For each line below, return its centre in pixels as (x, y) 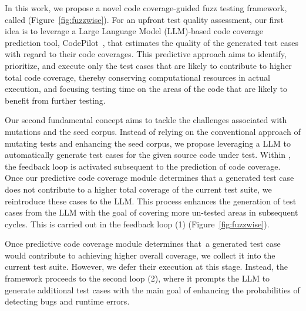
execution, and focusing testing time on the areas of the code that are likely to (146, 89)
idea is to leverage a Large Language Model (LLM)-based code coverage (134, 31)
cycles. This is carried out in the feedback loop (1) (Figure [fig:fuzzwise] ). (137, 224)
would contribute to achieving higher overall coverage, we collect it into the (140, 255)
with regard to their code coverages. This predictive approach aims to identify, (146, 54)
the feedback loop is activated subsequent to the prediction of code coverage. (143, 166)
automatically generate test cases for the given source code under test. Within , (148, 155)
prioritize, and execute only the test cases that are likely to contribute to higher (148, 65)
